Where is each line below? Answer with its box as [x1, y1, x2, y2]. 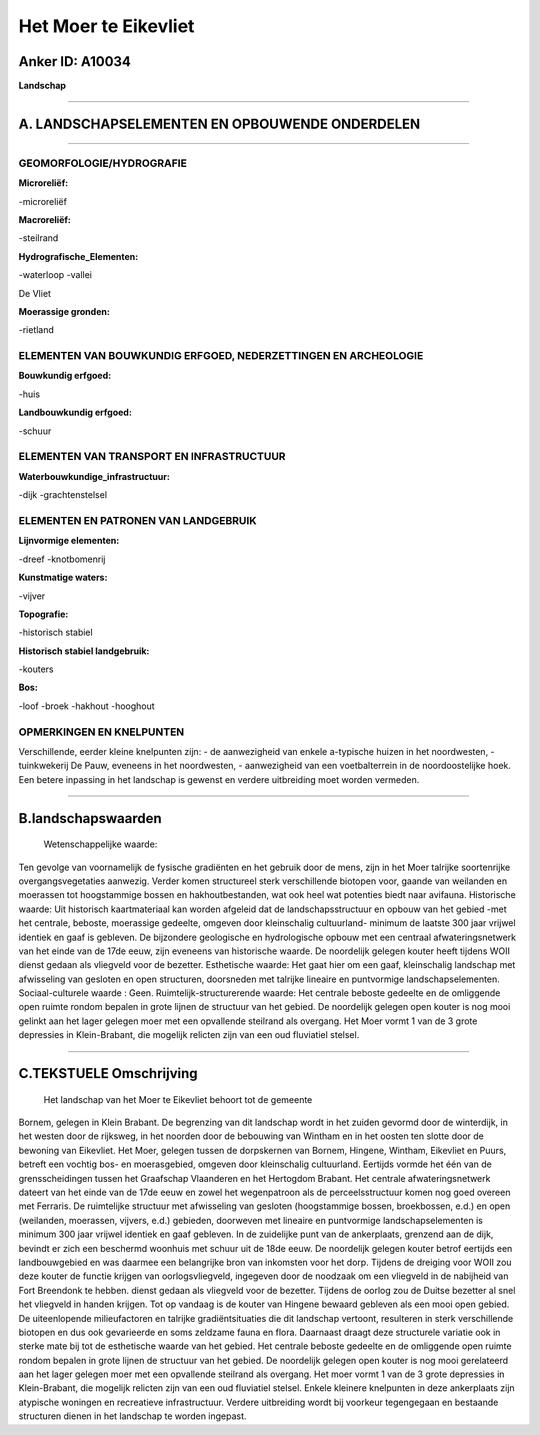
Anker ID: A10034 [18, 53, 132, 70]
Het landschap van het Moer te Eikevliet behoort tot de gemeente [43, 1093, 313, 1105]
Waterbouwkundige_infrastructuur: [18, 470, 170, 482]
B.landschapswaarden [18, 810, 162, 827]
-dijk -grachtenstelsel [18, 489, 108, 501]
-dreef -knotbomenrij [18, 553, 106, 565]
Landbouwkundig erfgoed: [18, 406, 132, 419]
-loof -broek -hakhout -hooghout [18, 700, 155, 712]
